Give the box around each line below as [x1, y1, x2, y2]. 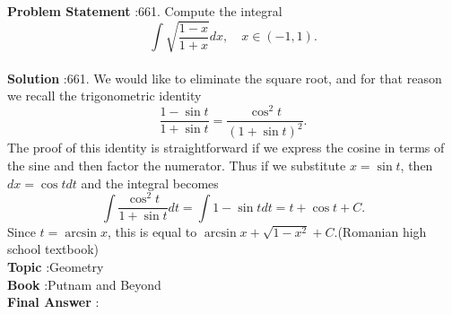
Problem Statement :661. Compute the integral [7, 2, 282, 20]
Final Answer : [7, 292, 100, 311]
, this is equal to [107, 222, 197, 240]
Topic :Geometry [7, 257, 104, 275]
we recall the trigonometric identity [7, 86, 202, 105]
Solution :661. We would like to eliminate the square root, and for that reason [7, 68, 442, 87]
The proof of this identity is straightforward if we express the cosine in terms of [7, 138, 445, 157]
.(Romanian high [334, 222, 427, 240]
